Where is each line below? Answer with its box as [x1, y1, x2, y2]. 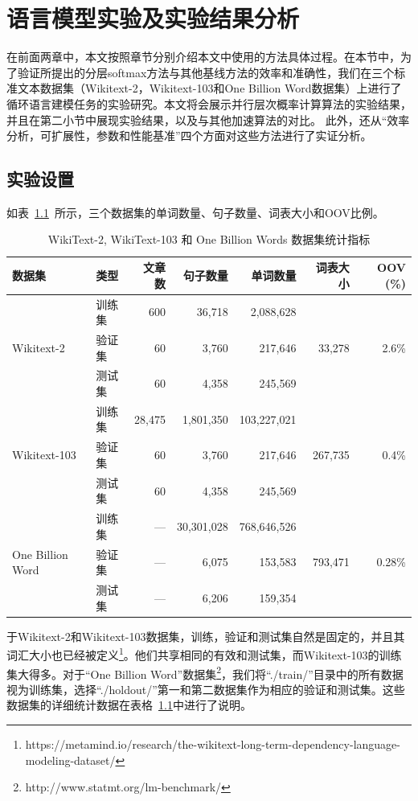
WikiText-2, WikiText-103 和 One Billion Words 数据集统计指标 [47, 231, 371, 248]
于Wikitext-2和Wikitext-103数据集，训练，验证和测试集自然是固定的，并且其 [6, 627, 405, 644]
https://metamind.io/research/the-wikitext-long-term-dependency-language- [25, 735, 400, 752]
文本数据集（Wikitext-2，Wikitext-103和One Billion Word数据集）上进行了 [17, 80, 402, 97]
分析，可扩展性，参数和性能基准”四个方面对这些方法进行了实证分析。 [6, 127, 372, 144]
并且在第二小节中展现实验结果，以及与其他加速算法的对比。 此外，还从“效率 [6, 111, 410, 128]
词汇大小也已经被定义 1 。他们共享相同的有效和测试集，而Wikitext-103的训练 [6, 644, 402, 663]
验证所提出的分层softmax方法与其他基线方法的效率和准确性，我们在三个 [17, 64, 395, 80]
